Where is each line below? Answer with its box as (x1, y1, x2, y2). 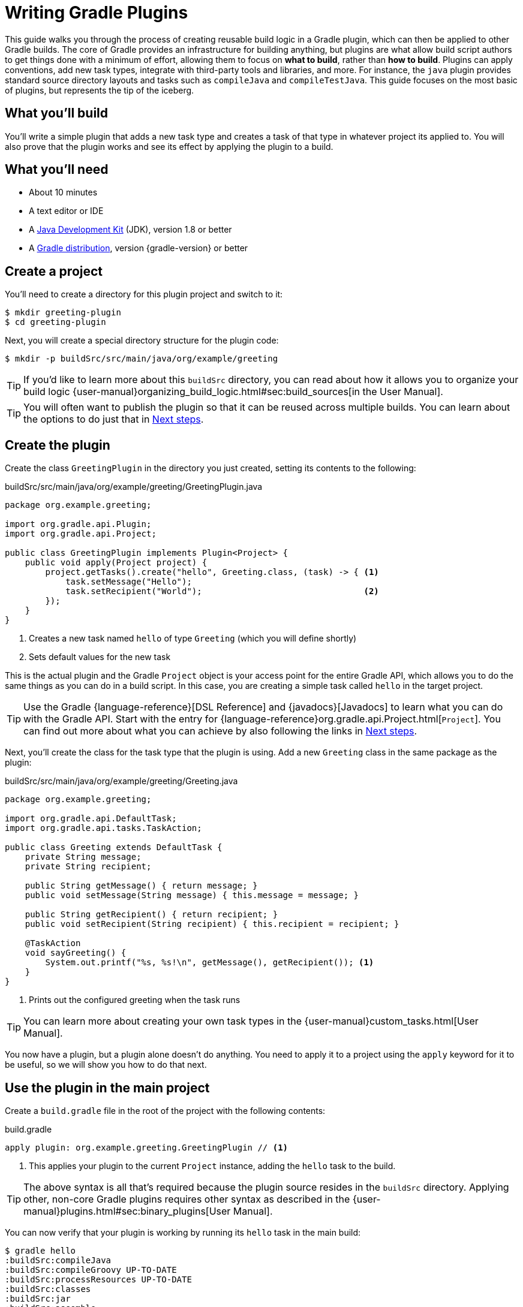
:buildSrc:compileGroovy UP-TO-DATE (5, 1264, 177, 1275)
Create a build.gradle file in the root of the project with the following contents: (5, 1105, 326, 1116)
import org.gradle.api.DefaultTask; (5, 814, 177, 824)
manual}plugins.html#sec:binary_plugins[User (23, 1204, 231, 1217)
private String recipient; (25, 862, 152, 872)
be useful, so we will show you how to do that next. (5, 1059, 207, 1070)
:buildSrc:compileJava (5, 1255, 112, 1265)
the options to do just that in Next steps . (23, 413, 204, 426)
